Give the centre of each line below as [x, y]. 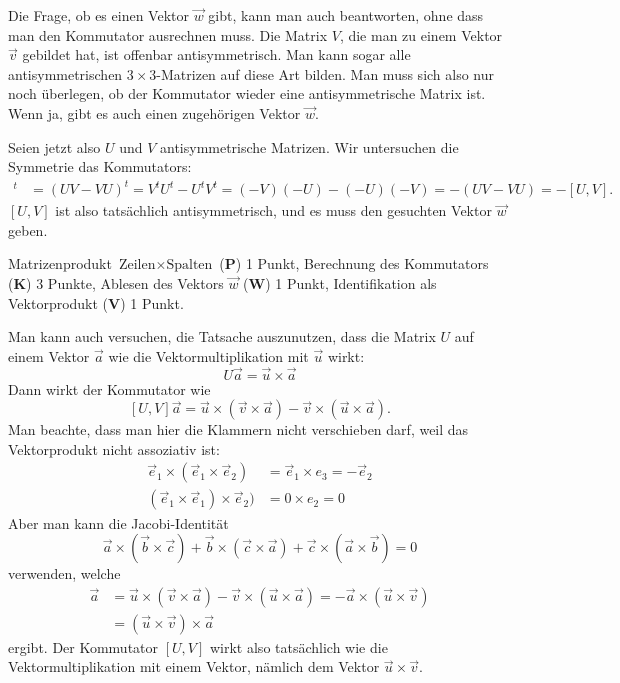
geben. [28, 229]
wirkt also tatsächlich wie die [298, 646]
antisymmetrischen [65, 73]
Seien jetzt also [54, 146]
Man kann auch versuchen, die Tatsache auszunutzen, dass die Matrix [222, 336]
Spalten [189, 265]
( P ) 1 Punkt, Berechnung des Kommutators [354, 263]
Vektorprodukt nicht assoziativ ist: [114, 448]
